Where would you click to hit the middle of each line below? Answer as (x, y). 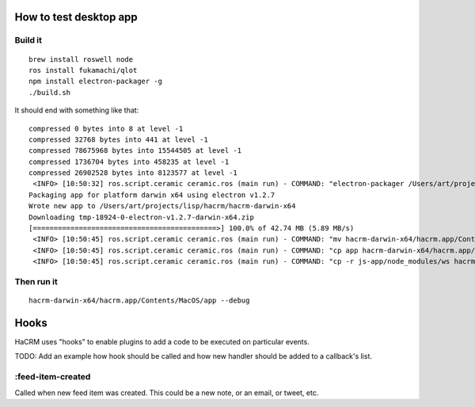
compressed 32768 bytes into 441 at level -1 (119, 139)
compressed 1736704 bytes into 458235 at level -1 (129, 162)
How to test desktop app (76, 17)
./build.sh (50, 92)
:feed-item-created (53, 377)
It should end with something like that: (77, 110)
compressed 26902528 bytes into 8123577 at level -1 (133, 173)
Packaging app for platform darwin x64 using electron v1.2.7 (152, 195)
